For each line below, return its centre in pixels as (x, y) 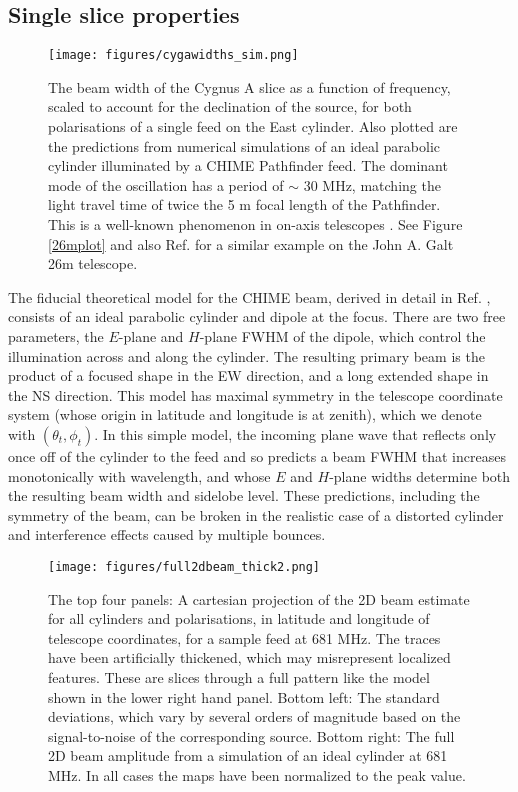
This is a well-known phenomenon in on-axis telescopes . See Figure (255, 224)
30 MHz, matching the (372, 184)
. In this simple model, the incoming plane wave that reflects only (295, 433)
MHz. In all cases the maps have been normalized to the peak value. (257, 774)
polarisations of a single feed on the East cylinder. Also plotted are (253, 126)
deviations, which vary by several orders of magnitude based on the (254, 716)
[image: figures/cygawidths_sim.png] (173, 55)
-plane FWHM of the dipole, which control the (342, 335)
